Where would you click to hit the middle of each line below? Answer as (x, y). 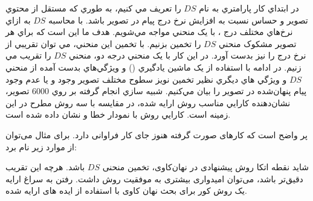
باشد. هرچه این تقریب (45, 167)
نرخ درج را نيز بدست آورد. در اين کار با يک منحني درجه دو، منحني (188, 55)
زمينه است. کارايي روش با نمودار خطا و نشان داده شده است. (118, 114)
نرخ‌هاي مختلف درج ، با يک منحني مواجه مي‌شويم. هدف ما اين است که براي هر (149, 32)
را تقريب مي (28, 55)
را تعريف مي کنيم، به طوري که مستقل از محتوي (93, 8)
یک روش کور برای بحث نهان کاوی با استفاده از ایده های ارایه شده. (126, 190)
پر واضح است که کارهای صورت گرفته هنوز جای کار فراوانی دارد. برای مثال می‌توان (156, 134)
